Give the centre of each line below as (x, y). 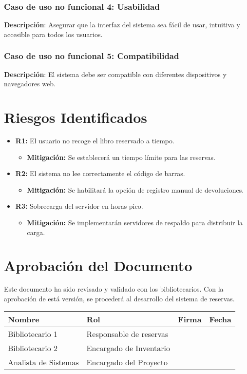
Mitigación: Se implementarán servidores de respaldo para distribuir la (135, 222)
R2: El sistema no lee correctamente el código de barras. (100, 173)
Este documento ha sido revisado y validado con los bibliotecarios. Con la (114, 289)
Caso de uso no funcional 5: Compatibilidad (92, 56)
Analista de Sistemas (43, 362)
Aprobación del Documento (98, 266)
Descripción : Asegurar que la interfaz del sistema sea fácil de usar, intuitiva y (122, 25)
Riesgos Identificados (76, 117)
